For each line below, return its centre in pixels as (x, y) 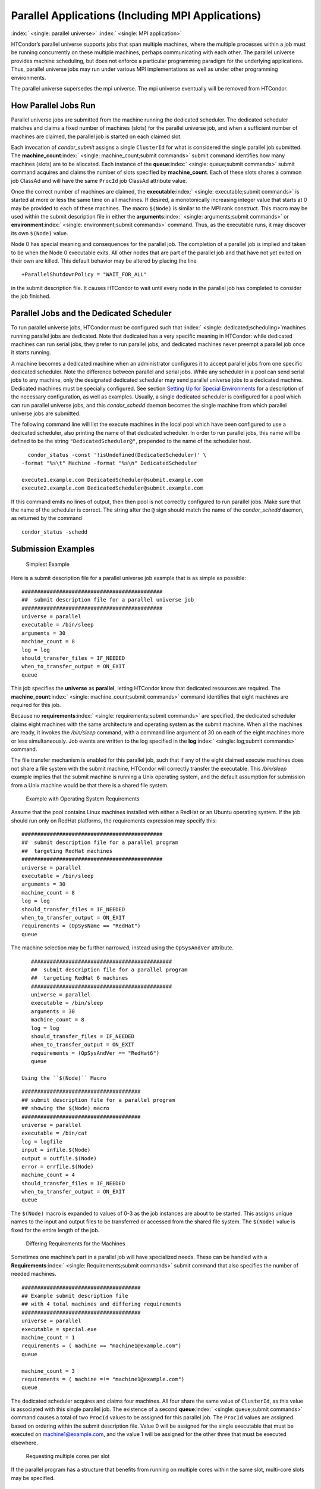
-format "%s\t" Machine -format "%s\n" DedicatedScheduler (109, 463)
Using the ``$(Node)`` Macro (64, 1078)
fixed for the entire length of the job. (55, 1230)
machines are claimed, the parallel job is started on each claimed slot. (96, 136)
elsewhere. (24, 1443)
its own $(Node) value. (40, 233)
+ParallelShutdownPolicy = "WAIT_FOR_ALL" (84, 275)
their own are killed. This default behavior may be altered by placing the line (104, 261)
